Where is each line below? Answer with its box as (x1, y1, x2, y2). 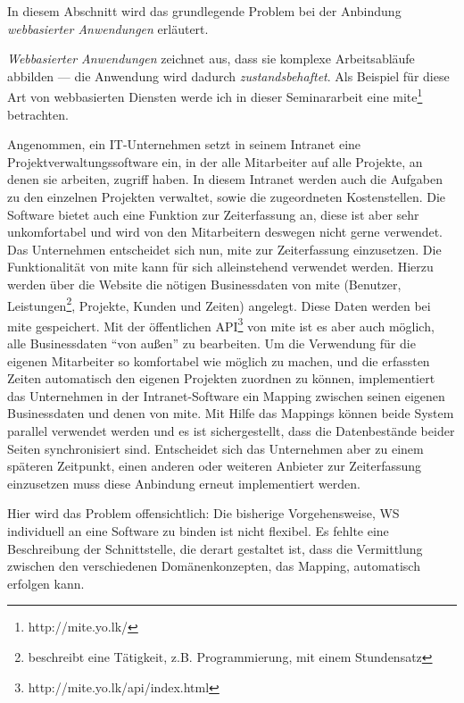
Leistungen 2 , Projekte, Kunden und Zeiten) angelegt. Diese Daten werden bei (7, 293, 431, 314)
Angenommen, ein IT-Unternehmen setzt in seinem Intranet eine (7, 135, 361, 154)
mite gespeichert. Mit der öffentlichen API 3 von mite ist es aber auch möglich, (7, 314, 435, 335)
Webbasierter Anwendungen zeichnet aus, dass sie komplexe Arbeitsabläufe (7, 49, 415, 68)
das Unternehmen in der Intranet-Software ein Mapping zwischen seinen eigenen (7, 386, 445, 405)
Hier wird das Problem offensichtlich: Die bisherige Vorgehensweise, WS (7, 504, 400, 523)
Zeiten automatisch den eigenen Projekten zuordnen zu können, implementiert (7, 369, 435, 388)
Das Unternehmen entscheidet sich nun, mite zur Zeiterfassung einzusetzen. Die (7, 239, 442, 258)
